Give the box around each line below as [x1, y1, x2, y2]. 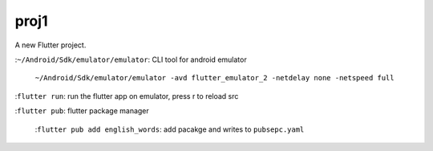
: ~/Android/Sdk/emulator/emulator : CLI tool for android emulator [14, 55, 248, 64]
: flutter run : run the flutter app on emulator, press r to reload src [14, 91, 239, 100]
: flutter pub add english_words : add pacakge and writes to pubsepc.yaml [34, 124, 305, 134]
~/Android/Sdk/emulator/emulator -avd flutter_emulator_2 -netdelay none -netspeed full [34, 73, 395, 83]
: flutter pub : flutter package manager [14, 106, 150, 116]
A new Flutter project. [14, 40, 87, 50]
